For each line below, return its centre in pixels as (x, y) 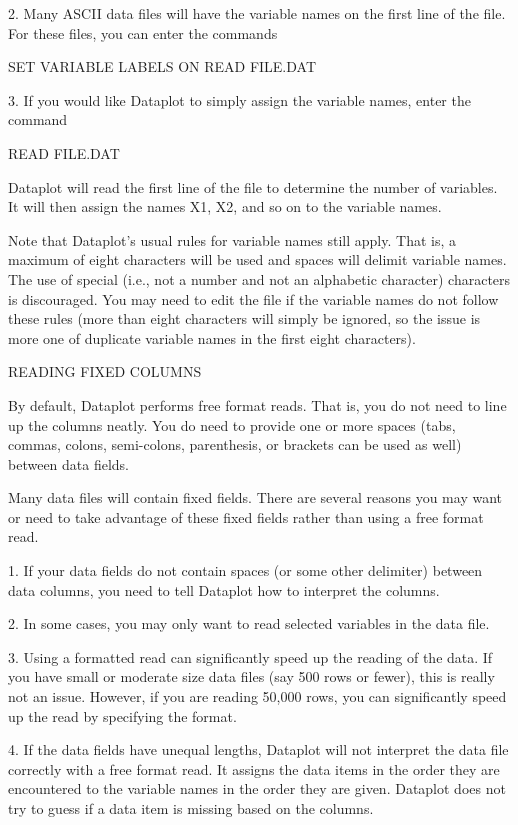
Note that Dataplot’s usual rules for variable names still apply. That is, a (232, 239)
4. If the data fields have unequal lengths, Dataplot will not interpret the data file (258, 749)
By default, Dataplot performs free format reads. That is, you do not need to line (257, 404)
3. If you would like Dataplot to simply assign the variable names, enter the (239, 99)
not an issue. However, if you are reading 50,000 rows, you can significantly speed (257, 696)
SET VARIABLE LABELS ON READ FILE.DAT (162, 66)
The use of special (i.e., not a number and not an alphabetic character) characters (259, 278)
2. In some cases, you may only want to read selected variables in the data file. (249, 623)
